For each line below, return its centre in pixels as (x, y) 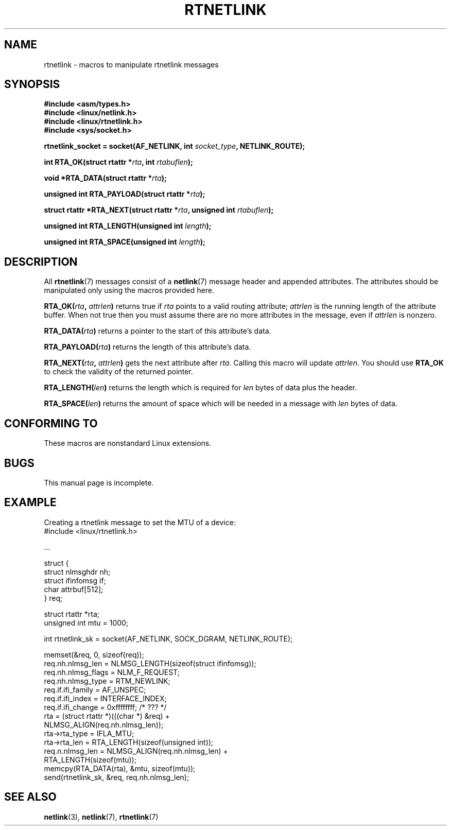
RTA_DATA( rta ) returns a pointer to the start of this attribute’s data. (158, 331)
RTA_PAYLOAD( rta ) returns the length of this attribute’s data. (148, 347)
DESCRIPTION (41, 262)
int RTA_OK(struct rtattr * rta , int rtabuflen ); (118, 162)
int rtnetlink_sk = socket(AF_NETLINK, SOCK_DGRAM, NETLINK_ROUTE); (168, 638)
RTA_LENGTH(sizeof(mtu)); (90, 759)
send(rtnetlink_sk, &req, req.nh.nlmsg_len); (117, 777)
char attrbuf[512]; (74, 589)
